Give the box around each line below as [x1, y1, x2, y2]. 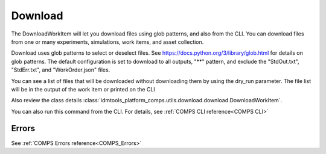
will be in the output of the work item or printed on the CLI [11, 85, 155, 93]
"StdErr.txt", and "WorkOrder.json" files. [11, 66, 110, 73]
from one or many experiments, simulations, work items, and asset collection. [11, 38, 204, 45]
